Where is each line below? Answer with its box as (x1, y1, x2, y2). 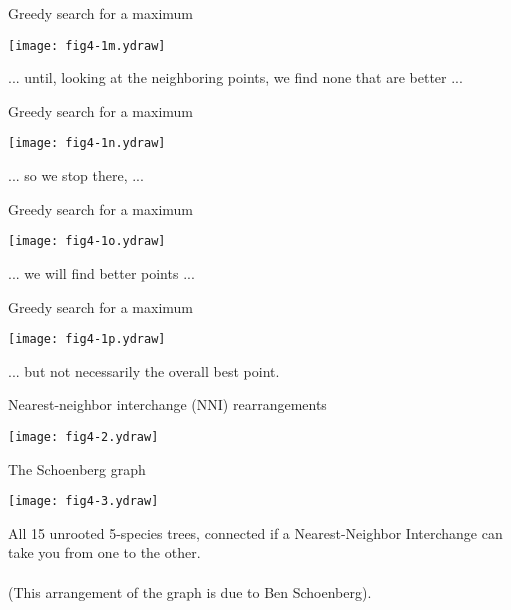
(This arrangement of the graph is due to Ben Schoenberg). (8, 581, 372, 602)
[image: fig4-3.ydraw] (8, 494, 159, 509)
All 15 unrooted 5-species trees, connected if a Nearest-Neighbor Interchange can (8, 522, 503, 543)
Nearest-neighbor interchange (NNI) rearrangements (8, 394, 327, 415)
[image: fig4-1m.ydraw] (8, 38, 166, 53)
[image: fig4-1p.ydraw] (8, 332, 166, 347)
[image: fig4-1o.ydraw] (8, 234, 166, 249)
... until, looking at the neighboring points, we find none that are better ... (8, 67, 463, 88)
